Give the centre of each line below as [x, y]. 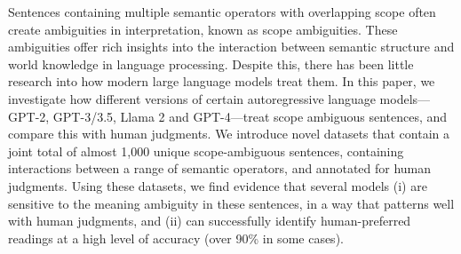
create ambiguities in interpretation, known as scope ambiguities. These [203, 29]
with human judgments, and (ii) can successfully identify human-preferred [210, 221]
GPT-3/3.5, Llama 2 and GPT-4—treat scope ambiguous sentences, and [250, 116]
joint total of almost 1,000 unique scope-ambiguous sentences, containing [206, 151]
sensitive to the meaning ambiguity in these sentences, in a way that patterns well [231, 203]
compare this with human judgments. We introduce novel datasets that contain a [229, 134]
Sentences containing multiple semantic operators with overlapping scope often [222, 12]
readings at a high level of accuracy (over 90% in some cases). [176, 238]
